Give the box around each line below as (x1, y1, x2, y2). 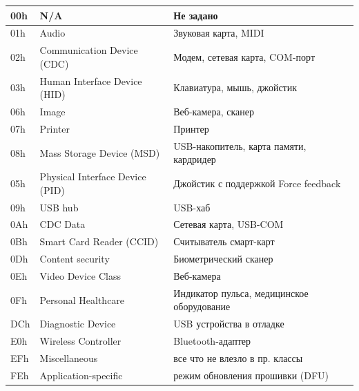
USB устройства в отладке (173, 316, 284, 331)
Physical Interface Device (39, 169, 146, 184)
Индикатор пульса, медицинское (173, 285, 309, 300)
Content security (39, 251, 110, 266)
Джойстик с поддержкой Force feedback (173, 175, 341, 190)
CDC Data (39, 217, 86, 231)
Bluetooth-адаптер (173, 334, 251, 348)
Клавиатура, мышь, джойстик (173, 80, 298, 95)
